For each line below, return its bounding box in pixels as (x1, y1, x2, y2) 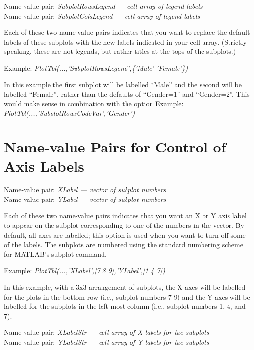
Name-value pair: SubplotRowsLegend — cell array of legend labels (4, 1, 203, 11)
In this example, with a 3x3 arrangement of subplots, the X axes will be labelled (4, 282, 246, 292)
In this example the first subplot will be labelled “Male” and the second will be (4, 79, 242, 89)
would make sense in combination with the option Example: (4, 98, 184, 108)
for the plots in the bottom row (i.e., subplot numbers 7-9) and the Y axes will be (4, 291, 250, 301)
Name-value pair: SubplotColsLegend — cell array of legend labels (4, 10, 200, 21)
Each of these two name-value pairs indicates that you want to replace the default (4, 27, 250, 37)
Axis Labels (4, 156, 84, 176)
